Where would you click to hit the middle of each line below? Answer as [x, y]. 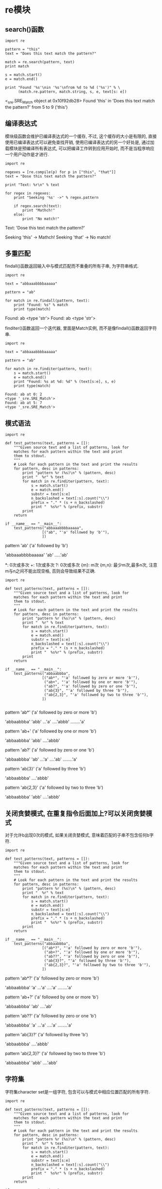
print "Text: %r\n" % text [32, 185]
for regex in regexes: [28, 193]
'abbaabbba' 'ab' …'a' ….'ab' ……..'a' [41, 759]
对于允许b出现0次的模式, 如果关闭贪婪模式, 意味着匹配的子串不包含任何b [77, 835]
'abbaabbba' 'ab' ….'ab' [29, 1007]
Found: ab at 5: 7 [24, 403]
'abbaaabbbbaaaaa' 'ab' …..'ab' [36, 555]
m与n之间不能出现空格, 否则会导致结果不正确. [50, 571]
